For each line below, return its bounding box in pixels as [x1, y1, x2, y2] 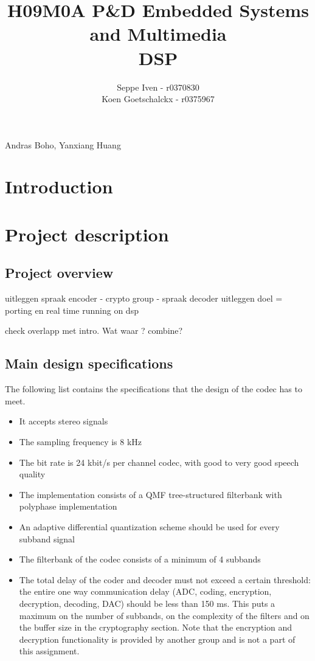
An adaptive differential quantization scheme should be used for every [19, 520, 280, 533]
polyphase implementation [19, 500, 117, 513]
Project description [5, 221, 169, 246]
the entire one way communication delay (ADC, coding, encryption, [19, 585, 272, 598]
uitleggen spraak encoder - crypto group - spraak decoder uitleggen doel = [5, 292, 283, 305]
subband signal [19, 532, 75, 545]
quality [19, 468, 46, 480]
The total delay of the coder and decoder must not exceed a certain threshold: [19, 573, 311, 586]
